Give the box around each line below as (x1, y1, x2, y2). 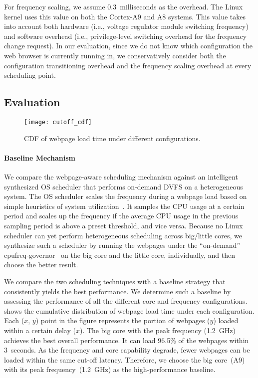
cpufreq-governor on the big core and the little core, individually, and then (4, 249, 236, 260)
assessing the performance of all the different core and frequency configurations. (4, 296, 248, 306)
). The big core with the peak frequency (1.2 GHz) (79, 325, 236, 335)
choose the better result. (4, 259, 78, 270)
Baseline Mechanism (4, 152, 75, 163)
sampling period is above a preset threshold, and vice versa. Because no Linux (4, 220, 243, 230)
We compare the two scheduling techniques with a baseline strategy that (4, 276, 226, 286)
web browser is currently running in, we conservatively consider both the (4, 50, 226, 60)
